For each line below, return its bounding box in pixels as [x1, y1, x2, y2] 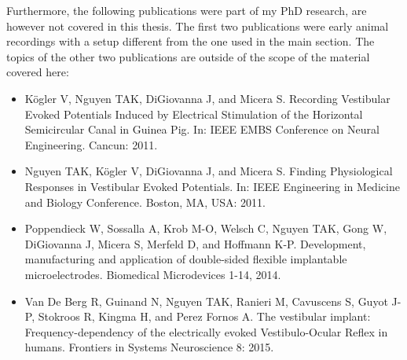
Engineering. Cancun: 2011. [24, 136, 158, 152]
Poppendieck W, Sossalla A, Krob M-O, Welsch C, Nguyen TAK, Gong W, [24, 220, 387, 237]
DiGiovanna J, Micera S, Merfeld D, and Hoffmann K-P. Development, [24, 235, 366, 252]
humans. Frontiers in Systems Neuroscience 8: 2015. [24, 339, 274, 355]
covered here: [6, 64, 69, 80]
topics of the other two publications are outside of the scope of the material [6, 48, 370, 64]
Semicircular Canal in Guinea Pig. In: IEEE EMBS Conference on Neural [24, 121, 379, 138]
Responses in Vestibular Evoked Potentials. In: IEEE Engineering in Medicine [24, 178, 400, 194]
